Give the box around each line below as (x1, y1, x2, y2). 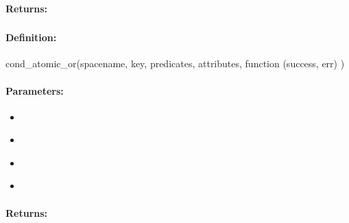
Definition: (5, 30, 57, 45)
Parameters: (5, 83, 64, 97)
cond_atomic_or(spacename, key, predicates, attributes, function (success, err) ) (5, 56, 345, 71)
